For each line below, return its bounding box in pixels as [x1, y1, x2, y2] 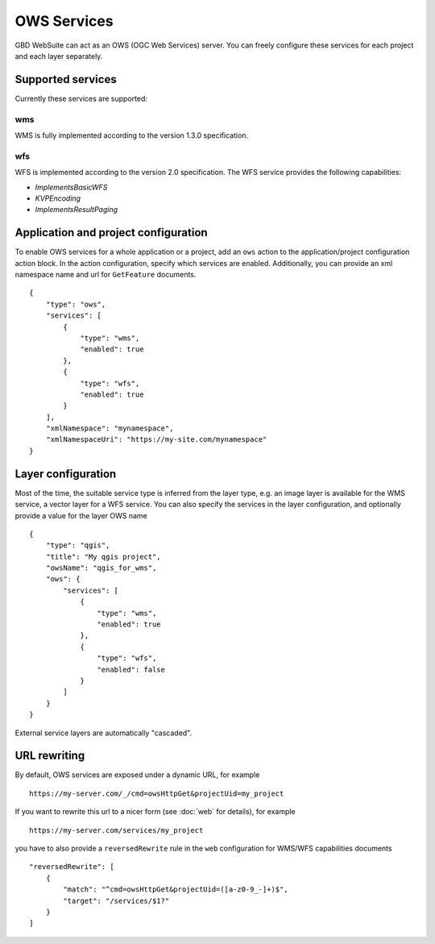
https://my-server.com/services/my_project [29, 825, 204, 834]
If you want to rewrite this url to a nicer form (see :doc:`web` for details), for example [14, 807, 296, 817]
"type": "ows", [45, 299, 106, 309]
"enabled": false [97, 665, 165, 674]
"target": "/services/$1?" [63, 896, 170, 905]
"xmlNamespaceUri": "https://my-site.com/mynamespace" [45, 435, 267, 444]
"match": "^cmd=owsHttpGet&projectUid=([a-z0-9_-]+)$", [63, 885, 289, 894]
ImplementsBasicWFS [35, 182, 108, 192]
